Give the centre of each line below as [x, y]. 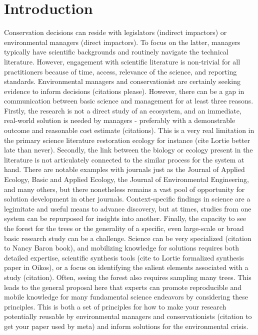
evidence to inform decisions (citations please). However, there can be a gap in [124, 91]
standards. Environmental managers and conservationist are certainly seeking [122, 81]
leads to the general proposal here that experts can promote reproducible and [123, 287]
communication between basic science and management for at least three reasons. [129, 101]
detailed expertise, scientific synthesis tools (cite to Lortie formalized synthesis [124, 257]
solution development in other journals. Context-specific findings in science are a [127, 199]
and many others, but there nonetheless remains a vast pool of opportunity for [124, 189]
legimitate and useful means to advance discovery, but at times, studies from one [128, 208]
